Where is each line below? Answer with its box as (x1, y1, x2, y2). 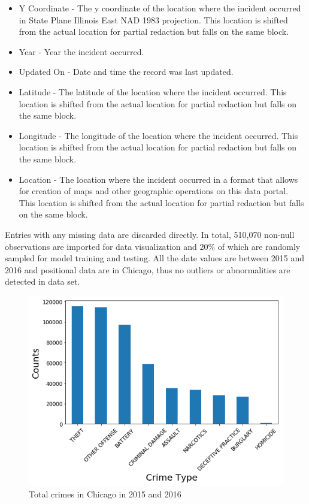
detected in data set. (5, 275, 80, 288)
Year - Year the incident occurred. (19, 45, 144, 58)
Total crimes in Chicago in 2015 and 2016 (29, 487, 181, 500)
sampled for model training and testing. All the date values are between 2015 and (5, 252, 305, 264)
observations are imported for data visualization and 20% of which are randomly (5, 240, 301, 252)
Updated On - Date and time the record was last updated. (19, 65, 234, 78)
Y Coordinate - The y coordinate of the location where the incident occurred (19, 2, 301, 14)
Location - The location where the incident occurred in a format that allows (19, 173, 298, 185)
